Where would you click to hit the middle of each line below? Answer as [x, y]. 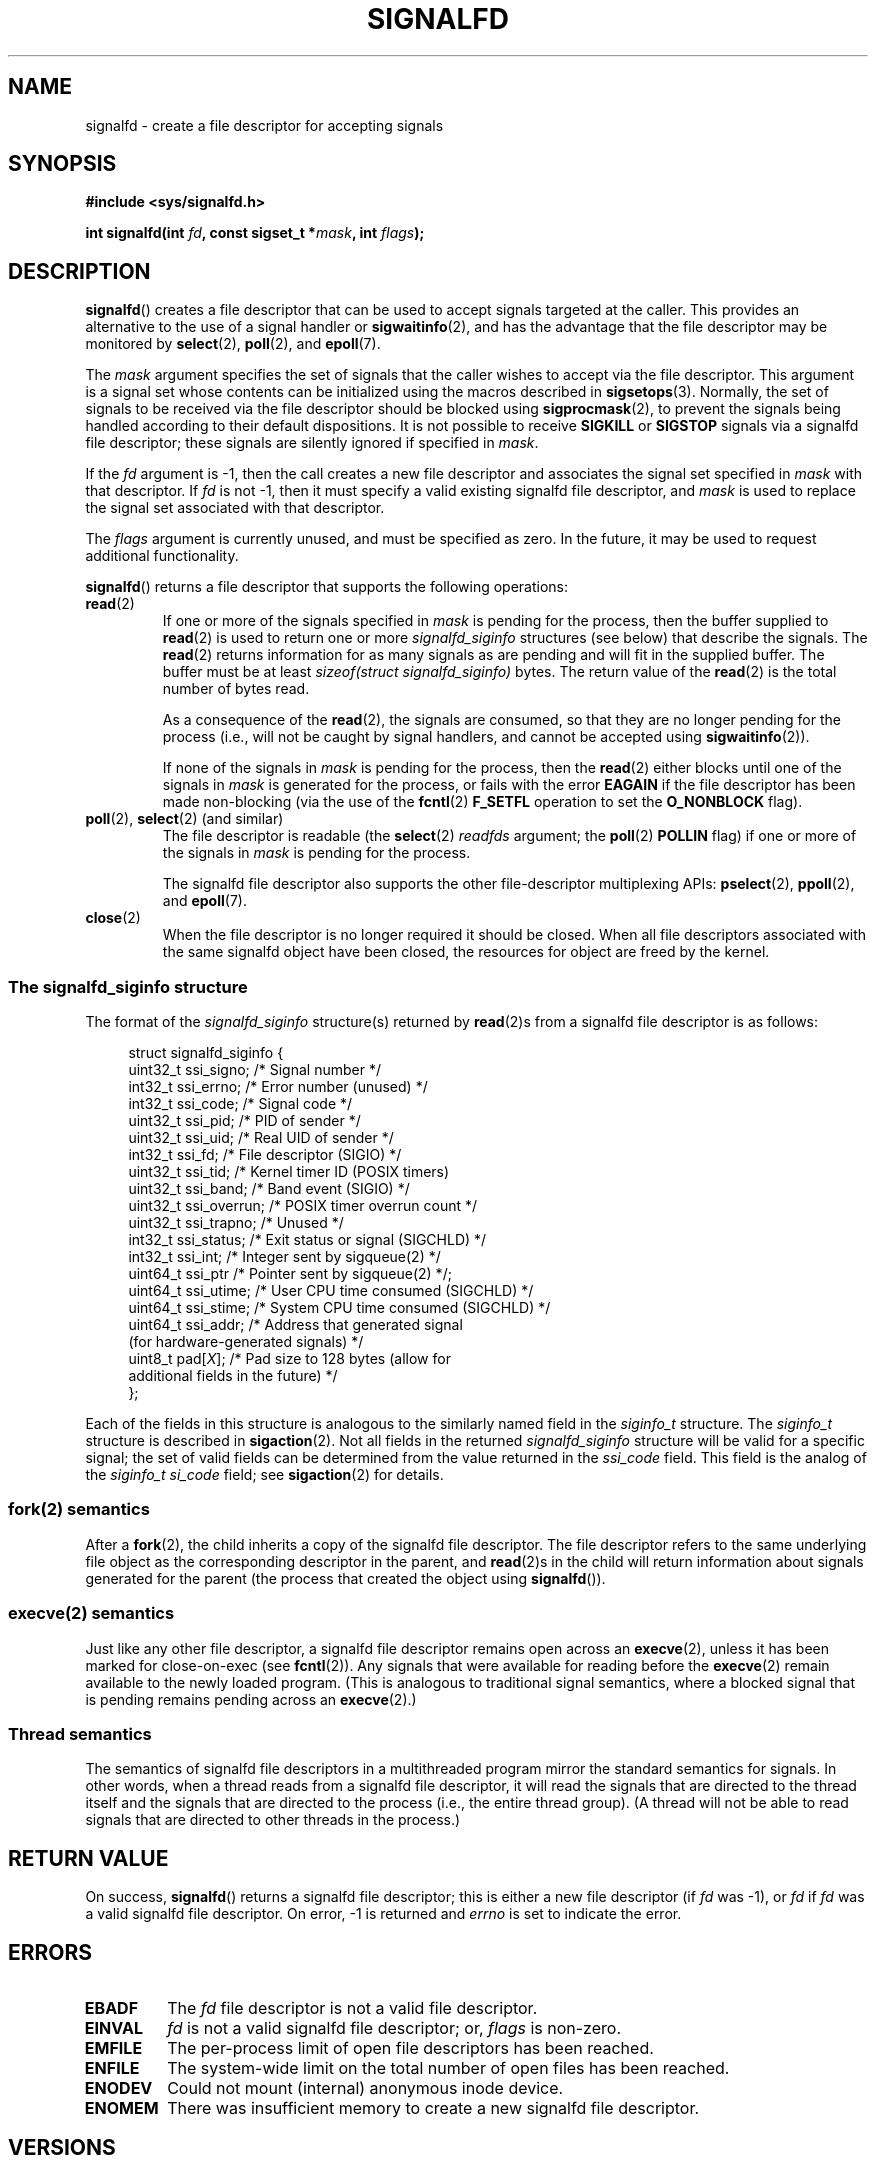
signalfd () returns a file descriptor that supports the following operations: [327, 587]
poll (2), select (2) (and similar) [184, 819]
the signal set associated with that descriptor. [235, 508]
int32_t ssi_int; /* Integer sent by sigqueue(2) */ [284, 1257]
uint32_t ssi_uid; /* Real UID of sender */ [261, 1138]
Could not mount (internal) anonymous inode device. [365, 2087]
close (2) [113, 918]
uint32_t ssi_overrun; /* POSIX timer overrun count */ [303, 1206]
